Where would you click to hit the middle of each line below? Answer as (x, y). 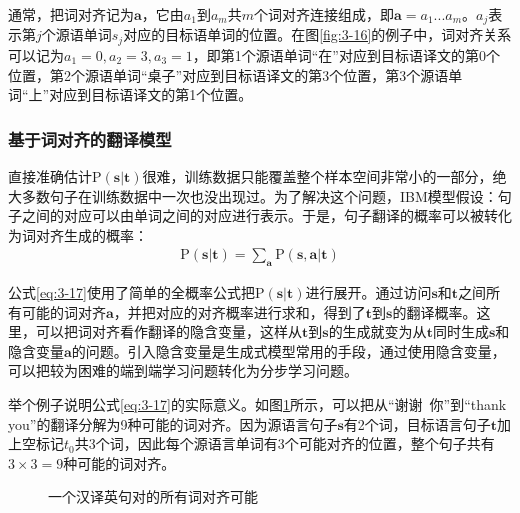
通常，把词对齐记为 (71, 14)
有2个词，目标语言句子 (417, 423)
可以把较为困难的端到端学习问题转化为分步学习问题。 (183, 370)
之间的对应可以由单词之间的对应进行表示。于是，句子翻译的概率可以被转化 (266, 215)
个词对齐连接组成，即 (324, 14)
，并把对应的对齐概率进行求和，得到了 (239, 311)
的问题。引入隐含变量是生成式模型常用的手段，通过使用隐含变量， (288, 350)
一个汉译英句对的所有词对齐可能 (153, 496)
